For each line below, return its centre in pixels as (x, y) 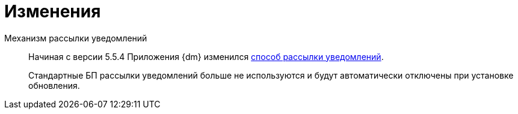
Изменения (53, 11)
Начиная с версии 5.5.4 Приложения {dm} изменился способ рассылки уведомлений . (206, 56)
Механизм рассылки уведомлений (76, 38)
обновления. (54, 85)
